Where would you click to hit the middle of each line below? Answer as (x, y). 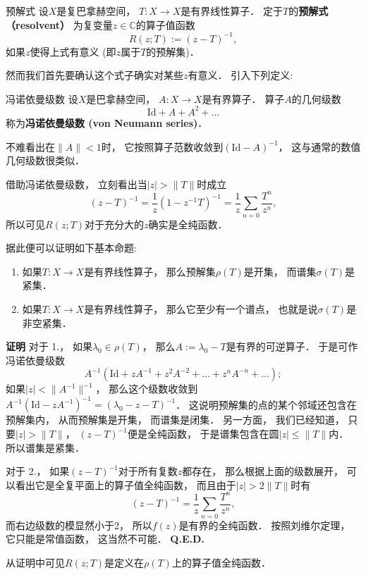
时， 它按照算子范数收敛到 (162, 146)
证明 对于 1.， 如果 (49, 346)
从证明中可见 (35, 562)
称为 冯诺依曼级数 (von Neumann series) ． (107, 122)
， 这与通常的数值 (319, 146)
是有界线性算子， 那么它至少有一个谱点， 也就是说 (201, 309)
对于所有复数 (148, 471)
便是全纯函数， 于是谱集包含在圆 (203, 434)
